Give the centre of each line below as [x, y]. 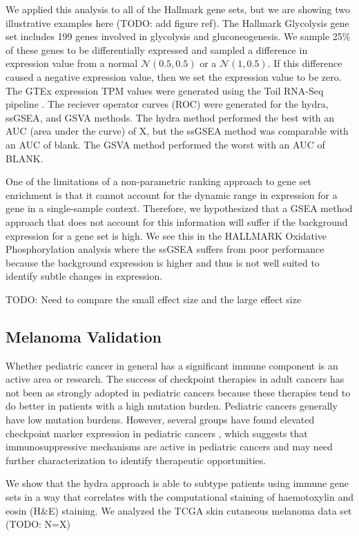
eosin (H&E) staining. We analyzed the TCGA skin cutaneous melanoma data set [179, 510]
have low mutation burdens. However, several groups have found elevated [160, 420]
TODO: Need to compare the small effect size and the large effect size [154, 299]
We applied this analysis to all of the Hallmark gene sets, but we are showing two [178, 9]
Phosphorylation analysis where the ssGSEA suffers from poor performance [165, 249]
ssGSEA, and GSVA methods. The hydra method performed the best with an [170, 117]
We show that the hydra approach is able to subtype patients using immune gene [177, 483]
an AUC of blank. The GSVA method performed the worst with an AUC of [165, 144]
